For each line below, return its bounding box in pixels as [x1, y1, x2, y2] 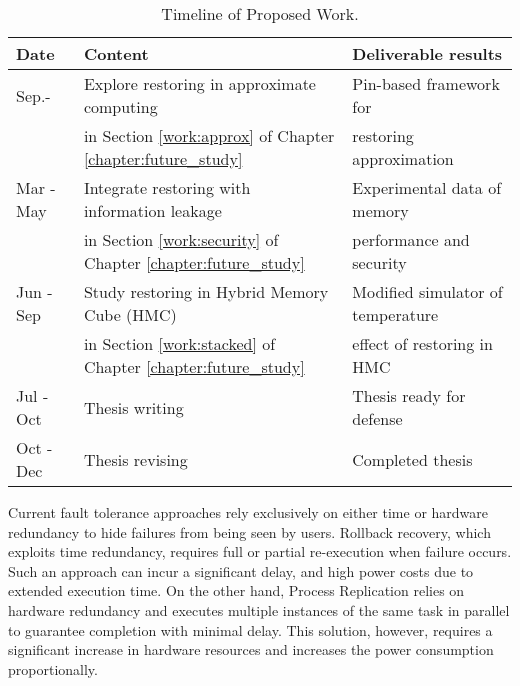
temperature [352, 303, 439, 326]
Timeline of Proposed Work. [161, 2, 359, 25]
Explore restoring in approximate [83, 72, 316, 95]
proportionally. [8, 658, 98, 679]
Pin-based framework [352, 72, 500, 95]
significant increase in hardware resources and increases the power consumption [8, 639, 494, 660]
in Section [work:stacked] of [83, 332, 276, 355]
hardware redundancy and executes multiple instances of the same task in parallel [8, 599, 510, 620]
